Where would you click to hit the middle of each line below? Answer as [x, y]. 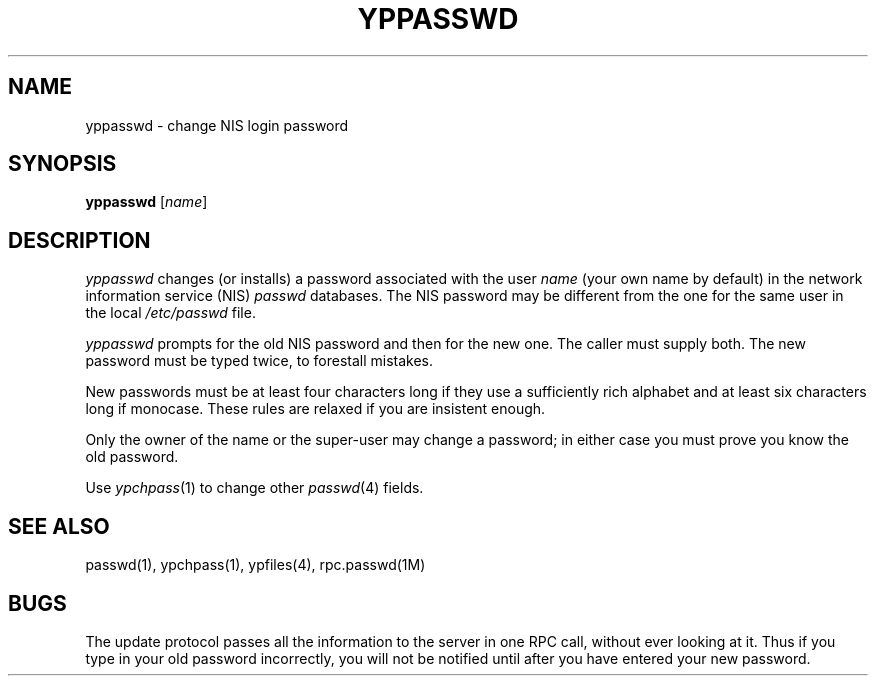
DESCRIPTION [79, 240]
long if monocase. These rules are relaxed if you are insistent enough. [315, 409]
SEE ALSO [59, 526]
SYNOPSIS [62, 164]
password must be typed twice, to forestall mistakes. [259, 361]
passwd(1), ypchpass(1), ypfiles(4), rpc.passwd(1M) [255, 565]
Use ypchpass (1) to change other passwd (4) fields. [254, 488]
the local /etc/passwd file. [170, 313]
